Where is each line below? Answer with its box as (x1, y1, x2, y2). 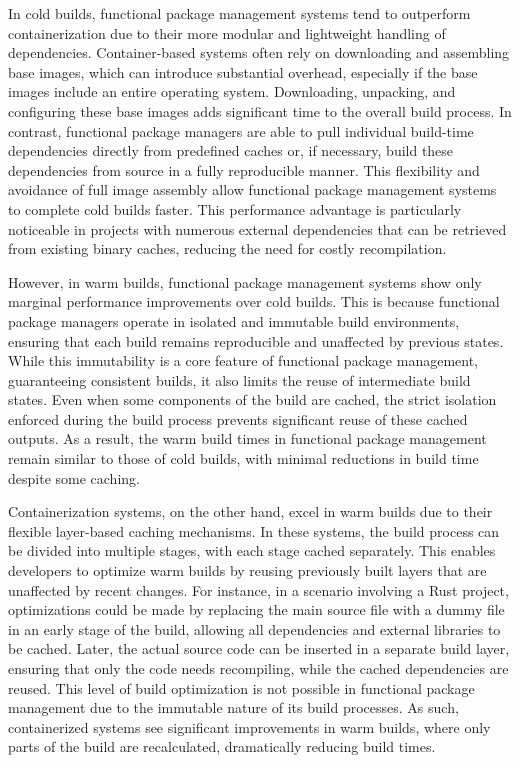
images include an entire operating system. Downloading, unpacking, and (8, 81, 456, 102)
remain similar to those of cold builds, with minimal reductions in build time (8, 448, 479, 469)
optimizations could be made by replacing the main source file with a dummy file (8, 599, 505, 620)
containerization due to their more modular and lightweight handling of (8, 22, 446, 43)
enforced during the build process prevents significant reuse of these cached (8, 408, 468, 429)
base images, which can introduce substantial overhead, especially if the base (8, 61, 478, 82)
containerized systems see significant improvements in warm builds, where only (8, 716, 491, 737)
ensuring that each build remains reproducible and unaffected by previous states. (8, 330, 504, 351)
